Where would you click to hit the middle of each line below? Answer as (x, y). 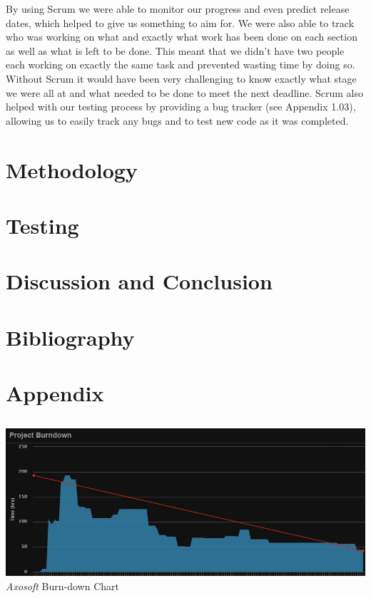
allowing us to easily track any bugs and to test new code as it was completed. (177, 120)
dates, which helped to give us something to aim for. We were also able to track (180, 22)
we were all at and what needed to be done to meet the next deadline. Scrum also (184, 92)
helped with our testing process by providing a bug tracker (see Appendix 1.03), (181, 107)
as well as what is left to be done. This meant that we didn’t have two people (175, 50)
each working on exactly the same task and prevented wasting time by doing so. (181, 65)
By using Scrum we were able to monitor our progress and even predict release (178, 9)
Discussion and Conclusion (139, 281)
